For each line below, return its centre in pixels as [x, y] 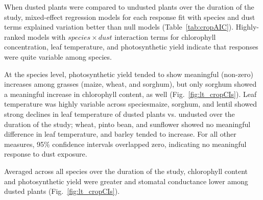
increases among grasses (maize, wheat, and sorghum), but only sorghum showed [130, 84]
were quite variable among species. [58, 56]
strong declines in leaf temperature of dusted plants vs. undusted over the [119, 114]
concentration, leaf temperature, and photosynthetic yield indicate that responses [131, 47]
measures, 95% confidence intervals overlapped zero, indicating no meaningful [125, 144]
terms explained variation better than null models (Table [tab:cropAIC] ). [119, 27]
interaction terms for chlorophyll [165, 36]
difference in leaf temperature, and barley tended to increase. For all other [120, 134]
